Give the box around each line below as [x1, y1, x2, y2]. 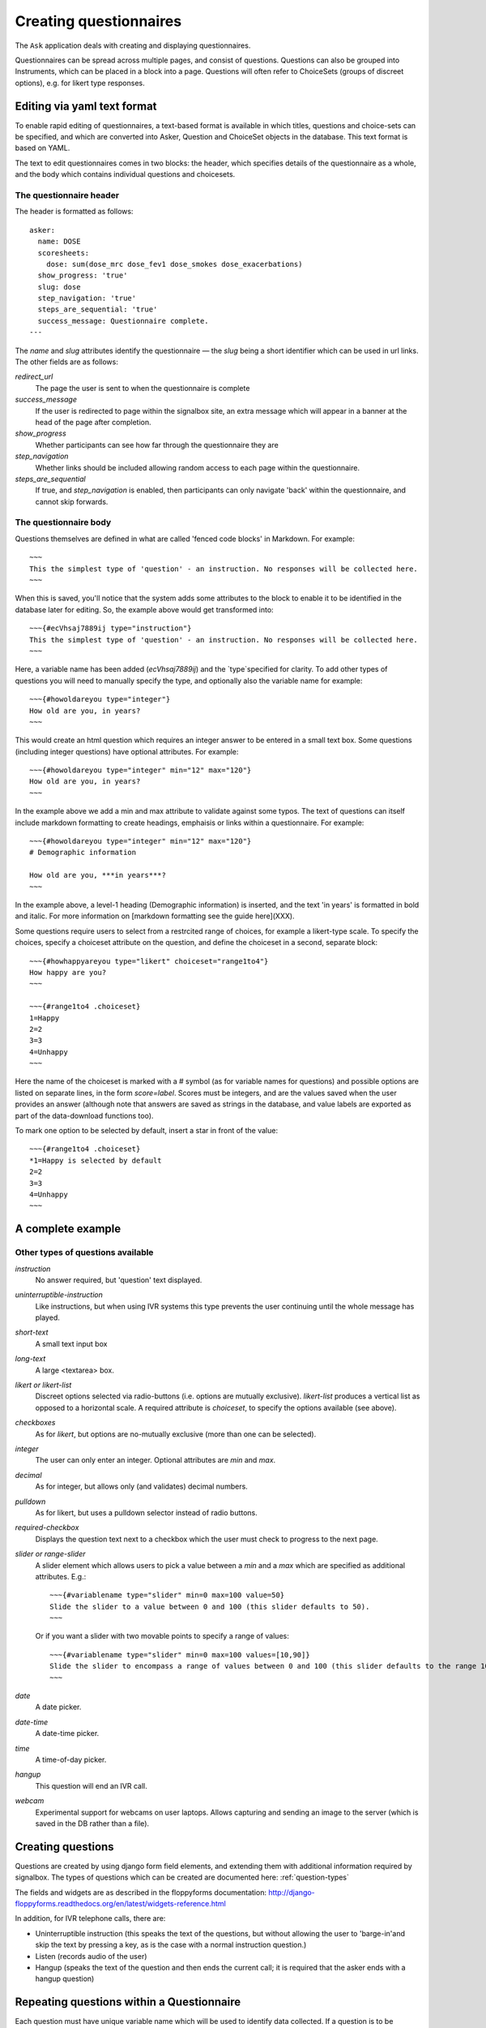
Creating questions [15, 1840, 114, 1854]
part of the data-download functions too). [15, 1111, 154, 1120]
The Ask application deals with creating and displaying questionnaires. [15, 41, 251, 50]
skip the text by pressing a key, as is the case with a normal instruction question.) [35, 1940, 307, 1950]
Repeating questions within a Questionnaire [15, 1996, 241, 2009]
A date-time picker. [35, 1729, 100, 1738]
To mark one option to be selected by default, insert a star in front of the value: [15, 1126, 279, 1136]
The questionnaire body [15, 517, 112, 528]
